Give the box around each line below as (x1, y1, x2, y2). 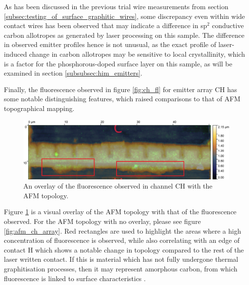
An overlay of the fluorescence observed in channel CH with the (23, 181, 213, 191)
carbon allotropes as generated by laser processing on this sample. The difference (4, 30, 245, 40)
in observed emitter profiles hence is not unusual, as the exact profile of (4, 39, 216, 49)
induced (4, 48, 27, 59)
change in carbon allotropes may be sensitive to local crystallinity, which (29, 48, 245, 59)
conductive (212, 20, 244, 31)
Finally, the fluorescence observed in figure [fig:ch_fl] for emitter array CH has (4, 84, 237, 94)
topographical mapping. (4, 103, 75, 113)
